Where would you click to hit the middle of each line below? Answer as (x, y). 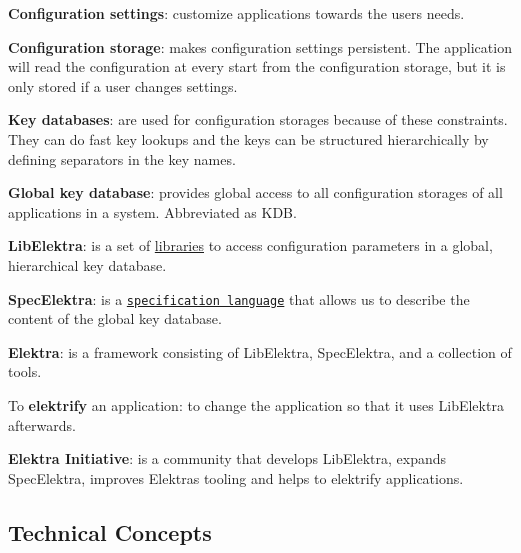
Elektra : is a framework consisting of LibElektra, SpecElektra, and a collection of (260, 351)
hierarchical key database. (87, 264)
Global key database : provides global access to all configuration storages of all (255, 192)
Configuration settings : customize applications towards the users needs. (236, 13)
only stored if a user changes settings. (123, 85)
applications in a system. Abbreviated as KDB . (152, 211)
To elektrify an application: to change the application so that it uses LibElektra (256, 404)
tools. (25, 371)
